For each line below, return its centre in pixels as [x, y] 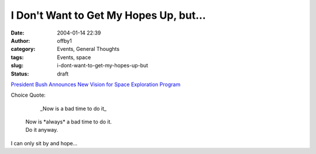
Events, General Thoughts [88, 49]
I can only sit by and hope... [44, 143]
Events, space [74, 57]
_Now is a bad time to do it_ [73, 108]
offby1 [65, 40]
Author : [20, 40]
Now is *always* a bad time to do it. [69, 122]
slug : [17, 66]
